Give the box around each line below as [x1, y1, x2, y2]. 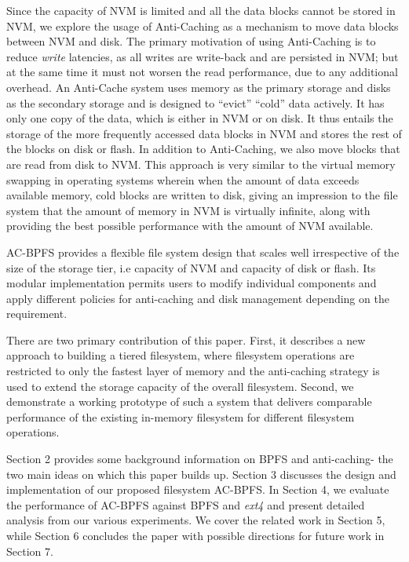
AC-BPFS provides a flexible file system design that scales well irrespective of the [6, 243, 400, 260]
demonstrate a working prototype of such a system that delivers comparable [6, 393, 372, 410]
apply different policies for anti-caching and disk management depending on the [6, 290, 389, 306]
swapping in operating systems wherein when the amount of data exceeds [6, 171, 360, 188]
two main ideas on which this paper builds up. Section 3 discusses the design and [6, 465, 396, 482]
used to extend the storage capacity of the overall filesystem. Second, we [6, 378, 354, 394]
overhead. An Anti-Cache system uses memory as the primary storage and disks [6, 78, 391, 95]
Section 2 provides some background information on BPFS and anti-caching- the [6, 451, 393, 467]
